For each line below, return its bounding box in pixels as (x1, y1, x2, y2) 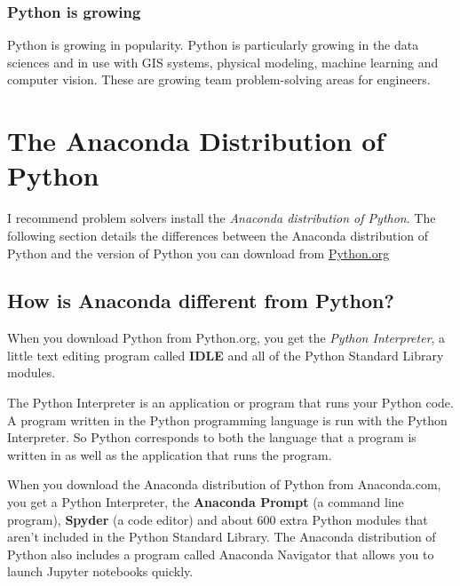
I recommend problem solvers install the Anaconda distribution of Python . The (7, 209, 436, 227)
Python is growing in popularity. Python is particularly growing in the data (7, 36, 419, 54)
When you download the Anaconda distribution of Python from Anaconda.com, (7, 475, 441, 494)
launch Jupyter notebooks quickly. (7, 562, 194, 581)
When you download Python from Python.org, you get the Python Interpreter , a (7, 329, 446, 347)
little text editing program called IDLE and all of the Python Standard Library (7, 345, 444, 364)
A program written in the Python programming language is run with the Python (7, 410, 448, 429)
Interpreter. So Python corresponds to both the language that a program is (7, 428, 416, 447)
